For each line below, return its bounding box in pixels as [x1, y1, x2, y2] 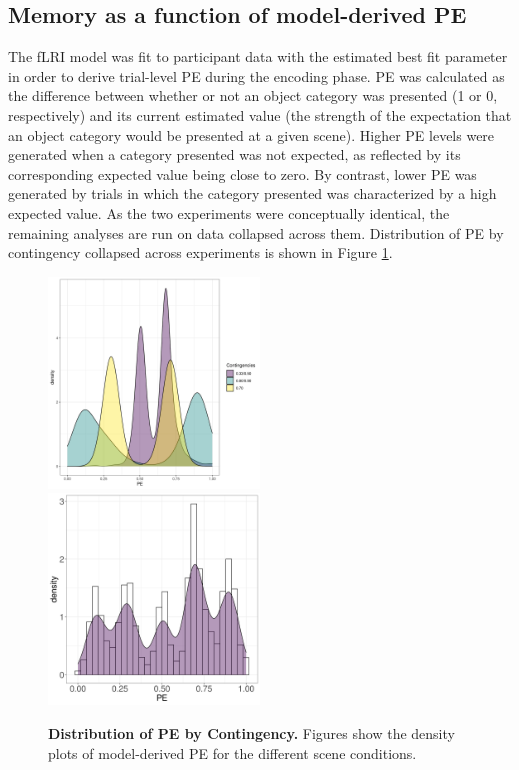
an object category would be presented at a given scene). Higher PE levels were [8, 124, 495, 145]
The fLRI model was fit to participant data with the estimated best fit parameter [8, 46, 508, 67]
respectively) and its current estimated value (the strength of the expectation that [8, 104, 512, 125]
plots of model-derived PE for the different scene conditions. [48, 742, 417, 763]
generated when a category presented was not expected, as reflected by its [8, 144, 461, 165]
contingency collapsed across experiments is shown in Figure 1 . [8, 242, 393, 263]
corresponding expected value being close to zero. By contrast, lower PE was [8, 163, 477, 184]
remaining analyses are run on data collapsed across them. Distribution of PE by [8, 222, 504, 243]
